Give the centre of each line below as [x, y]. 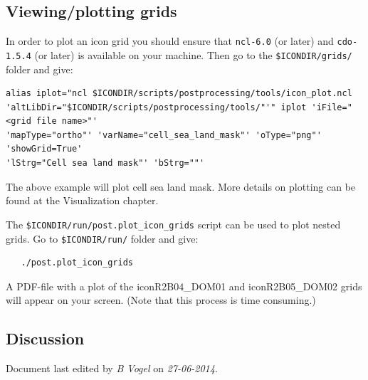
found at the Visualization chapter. [82, 200]
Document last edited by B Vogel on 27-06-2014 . [112, 368]
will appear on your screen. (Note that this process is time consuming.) [161, 300]
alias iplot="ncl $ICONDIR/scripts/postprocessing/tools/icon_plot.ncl [179, 94]
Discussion [45, 338]
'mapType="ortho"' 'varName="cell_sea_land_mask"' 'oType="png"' [164, 135]
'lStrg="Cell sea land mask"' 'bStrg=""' [105, 163]
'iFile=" [332, 107]
